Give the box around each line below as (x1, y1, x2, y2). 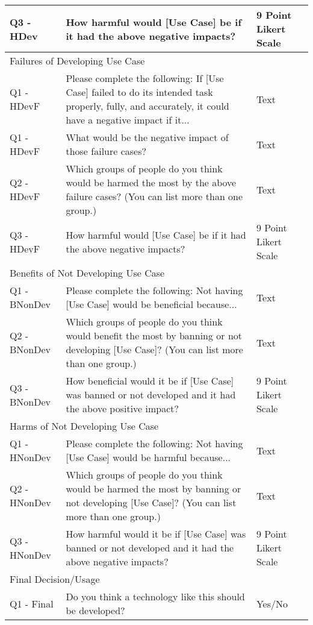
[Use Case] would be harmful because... (66, 450, 231, 464)
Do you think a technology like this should (66, 589, 245, 603)
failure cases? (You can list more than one (66, 189, 243, 203)
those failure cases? (66, 144, 147, 158)
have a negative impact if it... (66, 113, 190, 127)
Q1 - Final (10, 596, 54, 611)
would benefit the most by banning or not (66, 328, 243, 342)
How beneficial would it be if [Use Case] (66, 374, 234, 388)
